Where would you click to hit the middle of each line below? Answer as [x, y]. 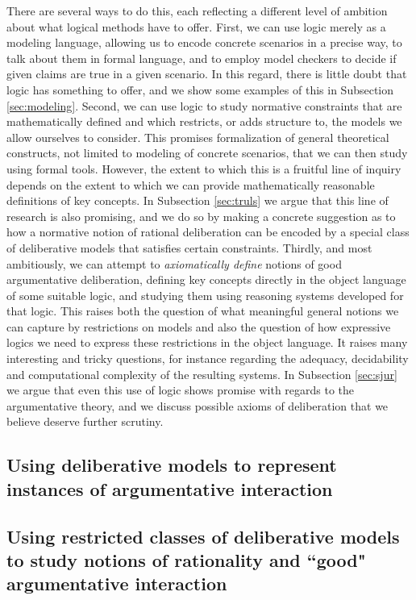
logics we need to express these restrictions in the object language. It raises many [207, 342]
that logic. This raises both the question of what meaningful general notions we [203, 311]
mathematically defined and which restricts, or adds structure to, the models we [204, 121]
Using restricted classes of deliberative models [203, 536]
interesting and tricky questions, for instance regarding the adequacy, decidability [208, 358]
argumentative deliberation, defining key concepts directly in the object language [206, 279]
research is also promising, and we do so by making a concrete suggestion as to [201, 216]
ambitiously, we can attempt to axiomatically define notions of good [174, 263]
